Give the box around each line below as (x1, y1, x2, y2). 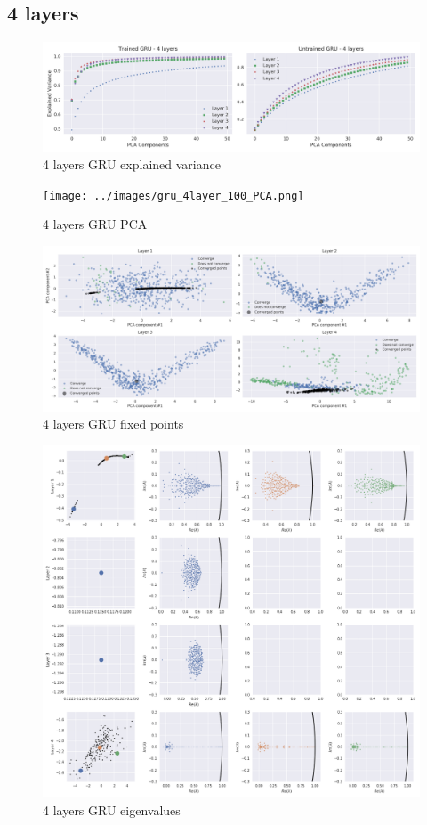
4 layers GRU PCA (43, 215, 148, 233)
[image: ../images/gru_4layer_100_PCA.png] (43, 189, 304, 202)
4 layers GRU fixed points (43, 414, 184, 433)
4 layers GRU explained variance (43, 155, 221, 174)
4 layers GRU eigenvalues (43, 800, 181, 819)
